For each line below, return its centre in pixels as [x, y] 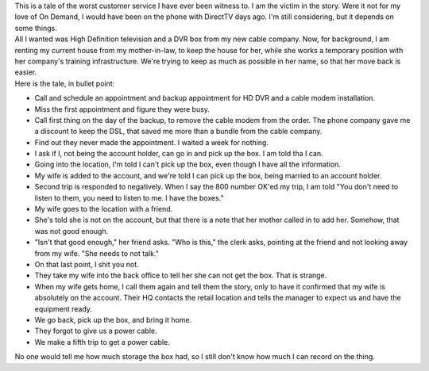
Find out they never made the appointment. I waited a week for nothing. [152, 142]
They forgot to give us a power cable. [96, 331]
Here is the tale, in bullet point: [65, 83]
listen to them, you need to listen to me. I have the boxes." [129, 197]
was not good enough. [71, 231]
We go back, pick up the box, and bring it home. [113, 319]
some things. [36, 28]
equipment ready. [64, 308]
